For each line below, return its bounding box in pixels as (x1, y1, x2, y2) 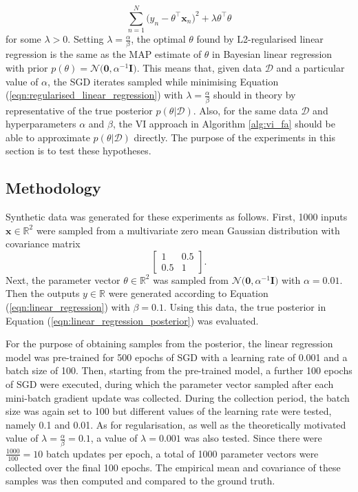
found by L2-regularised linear (196, 32, 324, 46)
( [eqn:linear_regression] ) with (6, 300, 130, 314)
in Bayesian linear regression (212, 47, 333, 61)
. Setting (67, 32, 104, 46)
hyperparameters (6, 116, 76, 131)
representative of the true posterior (6, 103, 153, 117)
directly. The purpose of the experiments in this (134, 130, 335, 144)
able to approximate (6, 130, 90, 144)
